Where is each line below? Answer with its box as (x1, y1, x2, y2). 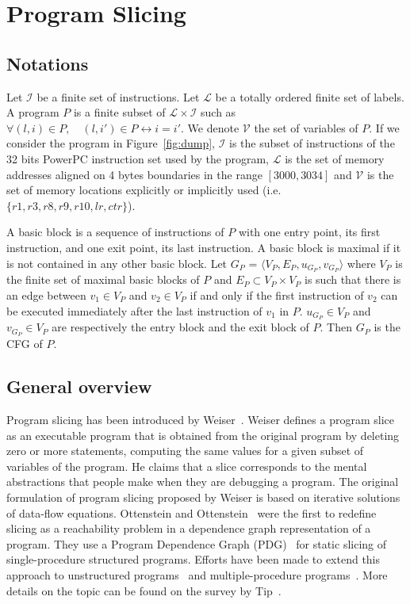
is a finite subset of (73, 104, 166, 120)
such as (201, 104, 236, 120)
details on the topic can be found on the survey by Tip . (6, 582, 282, 598)
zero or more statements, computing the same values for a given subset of (6, 442, 364, 459)
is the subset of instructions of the (229, 135, 395, 151)
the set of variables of (254, 119, 358, 136)
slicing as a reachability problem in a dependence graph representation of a (6, 520, 371, 537)
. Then (320, 319, 352, 335)
